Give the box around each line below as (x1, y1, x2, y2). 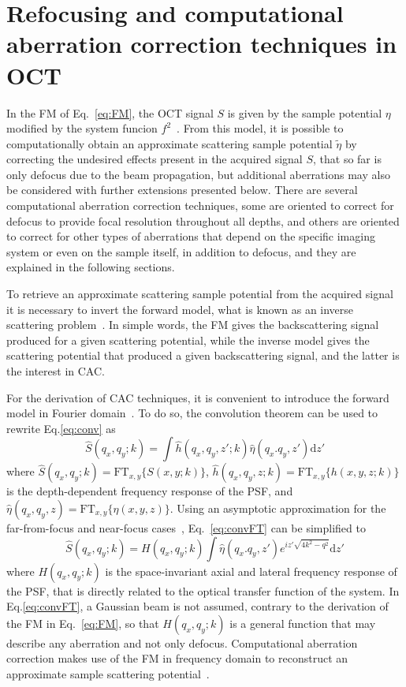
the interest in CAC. (6, 363, 105, 379)
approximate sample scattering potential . (6, 665, 210, 681)
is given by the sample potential (227, 104, 382, 121)
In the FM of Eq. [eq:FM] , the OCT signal (6, 104, 214, 121)
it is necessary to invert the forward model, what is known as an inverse (6, 301, 354, 317)
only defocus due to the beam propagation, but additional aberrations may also (6, 166, 390, 182)
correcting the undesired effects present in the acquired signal (6, 151, 303, 167)
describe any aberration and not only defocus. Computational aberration (6, 634, 358, 651)
